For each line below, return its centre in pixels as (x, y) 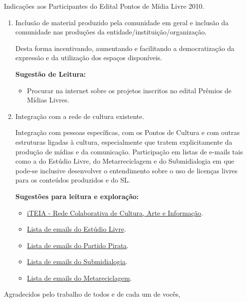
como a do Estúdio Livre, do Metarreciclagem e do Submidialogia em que (125, 161)
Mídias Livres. (48, 100)
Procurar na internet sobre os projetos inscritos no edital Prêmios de (129, 90)
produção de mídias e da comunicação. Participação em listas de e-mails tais (129, 151)
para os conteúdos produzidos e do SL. (73, 180)
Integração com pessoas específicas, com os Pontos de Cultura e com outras (128, 132)
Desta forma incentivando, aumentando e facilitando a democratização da (125, 48)
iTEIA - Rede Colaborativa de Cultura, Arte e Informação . (115, 212)
